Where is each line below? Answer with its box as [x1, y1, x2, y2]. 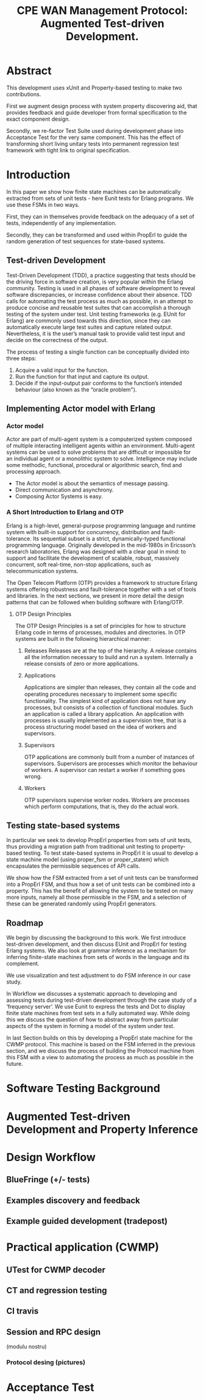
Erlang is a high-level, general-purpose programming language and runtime [6, 522, 196, 529]
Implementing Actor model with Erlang [6, 404, 156, 414]
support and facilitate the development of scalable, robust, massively [6, 554, 180, 562]
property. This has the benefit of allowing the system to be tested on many [6, 887, 194, 895]
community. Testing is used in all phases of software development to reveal [6, 284, 195, 291]
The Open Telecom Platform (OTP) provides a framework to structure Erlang [6, 579, 198, 586]
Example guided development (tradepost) [6, 1216, 168, 1226]
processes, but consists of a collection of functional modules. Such [24, 704, 194, 711]
